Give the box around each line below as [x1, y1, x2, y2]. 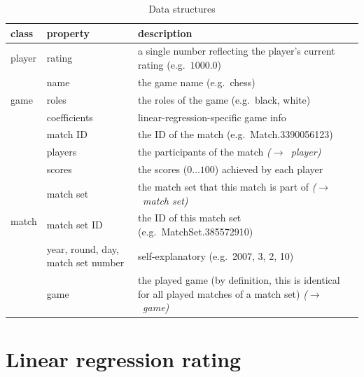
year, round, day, [46, 241, 119, 256]
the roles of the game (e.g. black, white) [137, 92, 311, 107]
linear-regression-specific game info [137, 109, 286, 124]
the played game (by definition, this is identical [137, 273, 340, 287]
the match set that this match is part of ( [137, 179, 316, 193]
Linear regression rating [6, 344, 241, 373]
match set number [46, 255, 125, 270]
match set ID [46, 217, 103, 232]
